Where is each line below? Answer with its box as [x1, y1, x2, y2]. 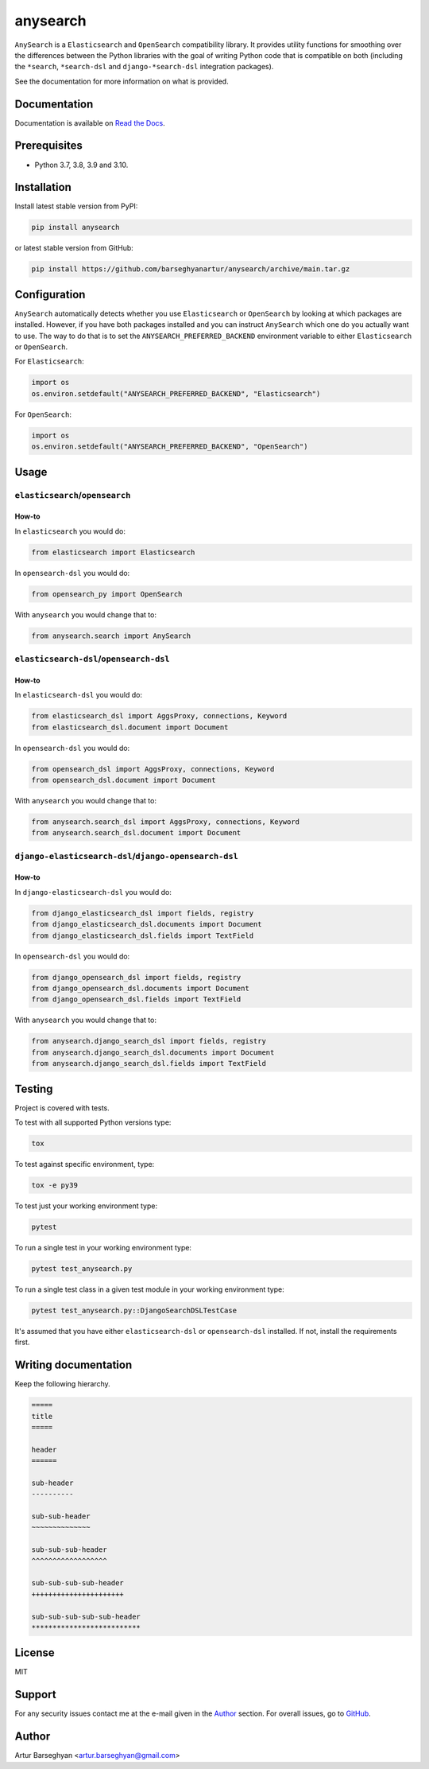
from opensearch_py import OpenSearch [31, 589, 183, 598]
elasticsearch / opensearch [14, 489, 131, 500]
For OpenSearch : [14, 410, 71, 419]
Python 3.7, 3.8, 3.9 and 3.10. [34, 160, 129, 169]
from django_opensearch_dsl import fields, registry [31, 973, 242, 982]
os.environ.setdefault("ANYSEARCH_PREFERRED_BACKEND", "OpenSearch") [31, 442, 308, 451]
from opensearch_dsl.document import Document [31, 776, 216, 784]
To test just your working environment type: [14, 1201, 158, 1211]
